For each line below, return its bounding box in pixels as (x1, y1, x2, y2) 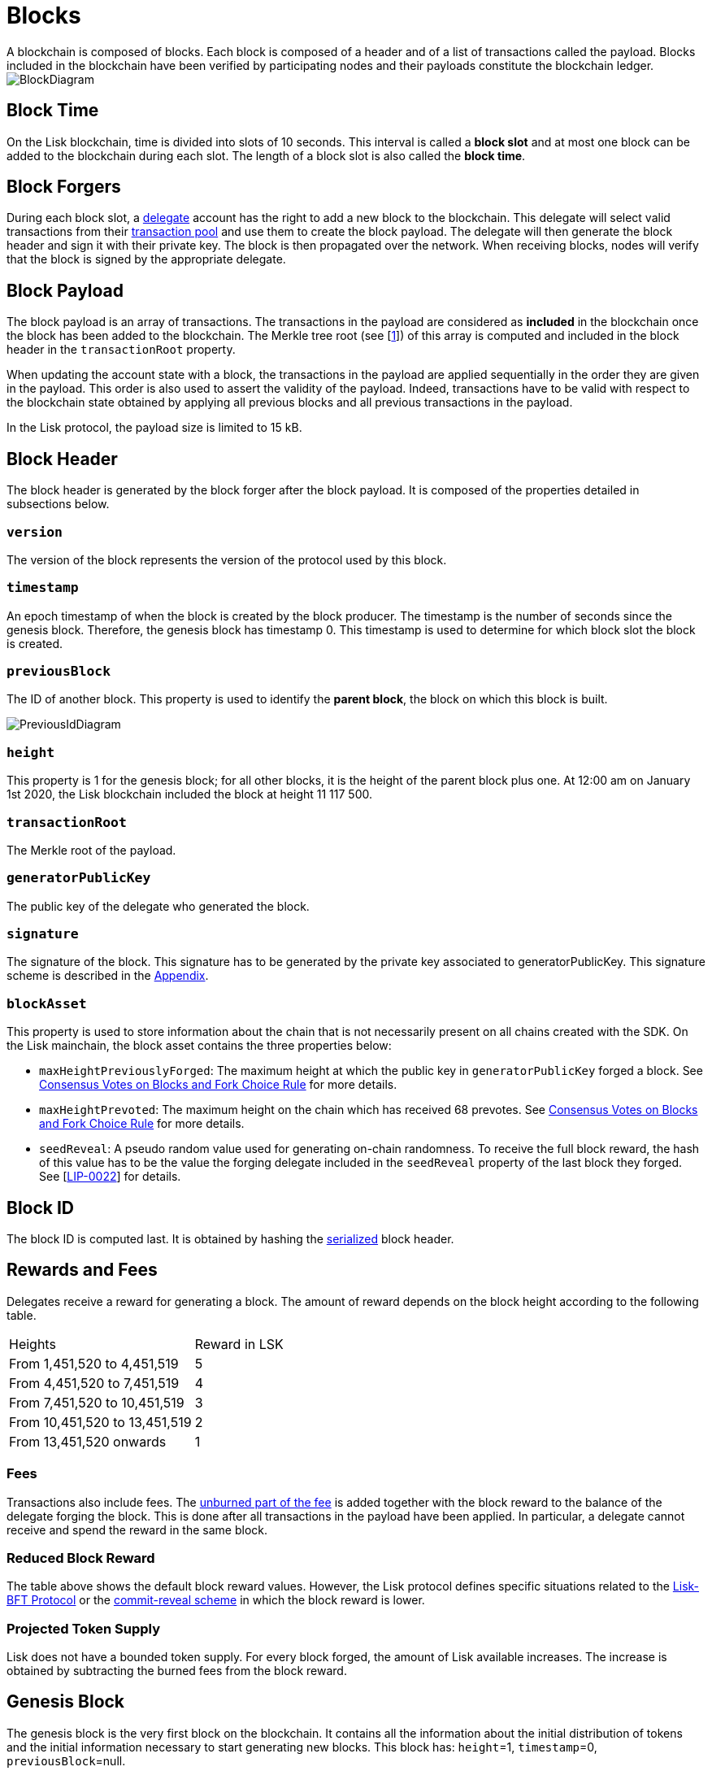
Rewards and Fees (7, 1260, 158, 1281)
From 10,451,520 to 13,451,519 (9, 1413, 192, 1430)
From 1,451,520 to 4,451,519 (9, 1355, 179, 1372)
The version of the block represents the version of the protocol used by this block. (7, 552, 447, 567)
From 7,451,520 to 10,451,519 (9, 1394, 185, 1411)
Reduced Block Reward (7, 1549, 155, 1566)
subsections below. (7, 497, 110, 511)
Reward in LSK (194, 1335, 284, 1352)
